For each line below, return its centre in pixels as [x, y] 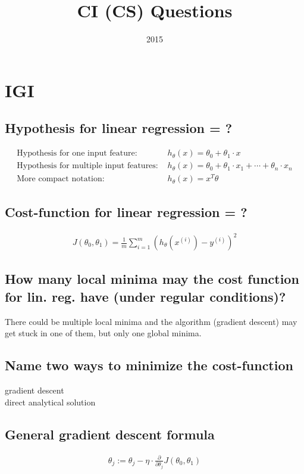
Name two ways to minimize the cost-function [149, 365]
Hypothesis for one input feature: [77, 154]
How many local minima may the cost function [152, 279]
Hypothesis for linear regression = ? [119, 128]
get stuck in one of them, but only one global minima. [103, 333]
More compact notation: [61, 179]
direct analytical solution [50, 402]
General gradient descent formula [110, 434]
